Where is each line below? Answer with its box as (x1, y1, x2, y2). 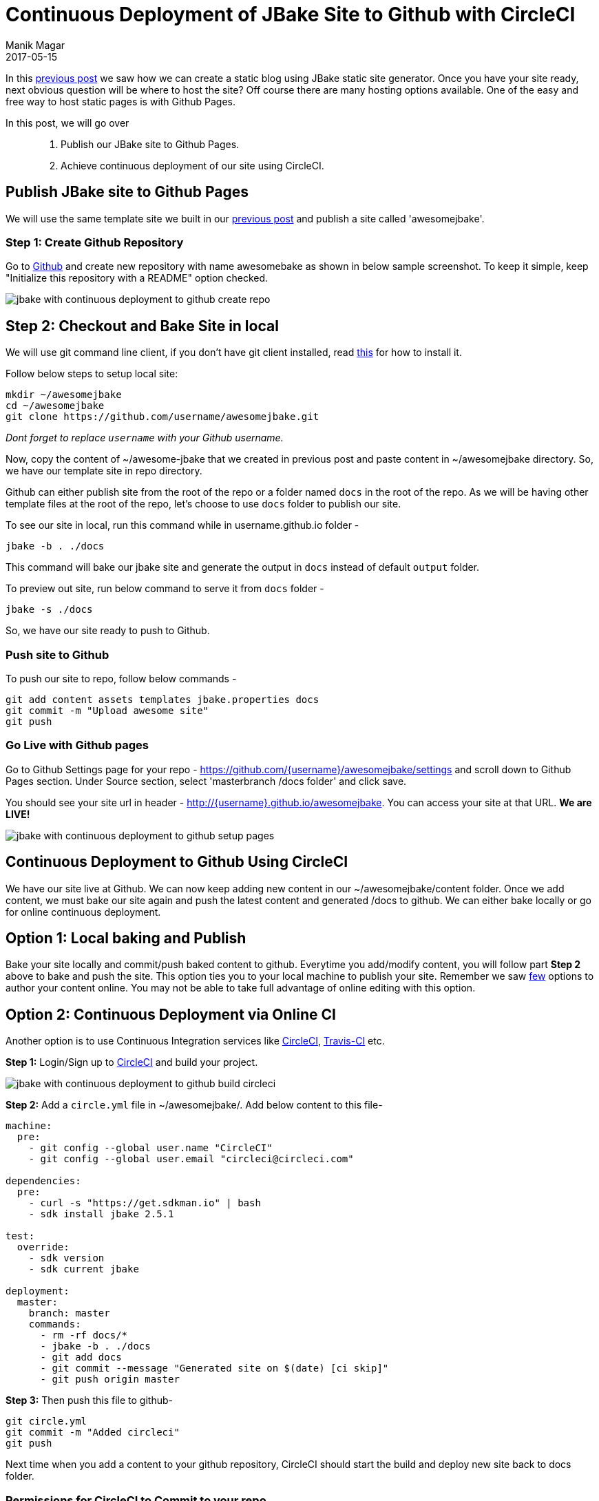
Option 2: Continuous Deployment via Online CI (6, 1005, 336, 1023)
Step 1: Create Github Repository (6, 235, 184, 249)
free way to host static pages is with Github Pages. (6, 95, 236, 107)
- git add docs (40, 1352, 122, 1363)
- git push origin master (40, 1374, 180, 1385)
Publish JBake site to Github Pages (6, 183, 249, 201)
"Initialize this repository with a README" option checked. (6, 272, 269, 284)
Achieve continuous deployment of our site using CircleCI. (61, 159, 324, 171)
